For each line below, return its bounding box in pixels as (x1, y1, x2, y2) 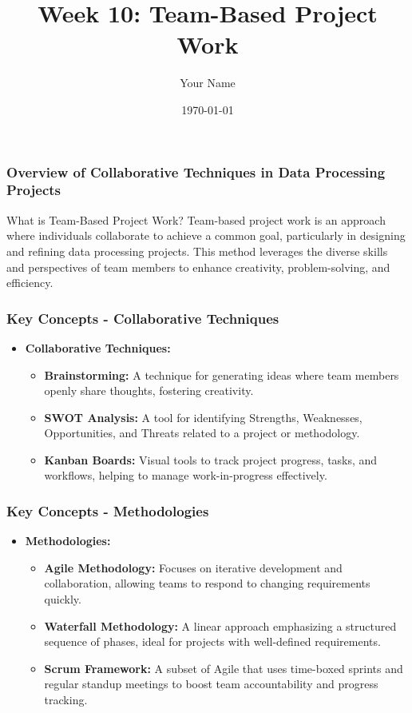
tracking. (44, 691, 88, 708)
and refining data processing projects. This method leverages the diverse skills (6, 242, 388, 259)
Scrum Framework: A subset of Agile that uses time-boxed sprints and (44, 659, 403, 676)
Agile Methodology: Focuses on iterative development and (44, 559, 343, 576)
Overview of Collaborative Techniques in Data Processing (6, 161, 386, 181)
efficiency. (6, 274, 53, 291)
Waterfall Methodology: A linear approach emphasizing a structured (44, 617, 397, 634)
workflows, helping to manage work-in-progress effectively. (44, 467, 327, 484)
